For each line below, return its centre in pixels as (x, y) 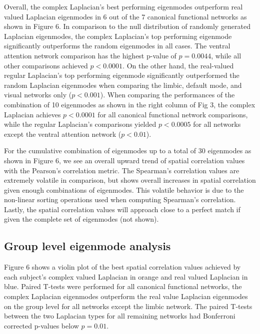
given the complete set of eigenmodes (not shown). (81, 219)
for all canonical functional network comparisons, (173, 114)
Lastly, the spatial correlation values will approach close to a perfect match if (122, 209)
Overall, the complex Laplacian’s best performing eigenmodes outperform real (123, 6)
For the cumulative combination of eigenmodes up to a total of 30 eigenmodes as (128, 151)
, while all (226, 55)
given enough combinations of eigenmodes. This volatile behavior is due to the (124, 189)
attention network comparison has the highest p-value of (90, 55)
